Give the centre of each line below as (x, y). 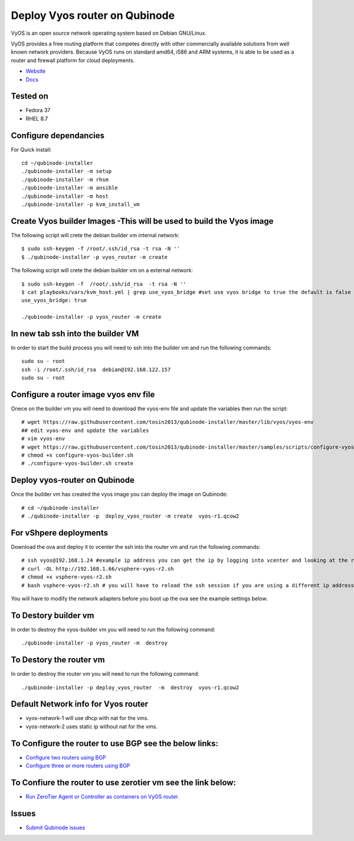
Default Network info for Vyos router (80, 704)
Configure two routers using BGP (66, 757)
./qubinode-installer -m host (65, 196)
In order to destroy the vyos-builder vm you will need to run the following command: (113, 629)
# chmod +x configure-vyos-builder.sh (78, 455)
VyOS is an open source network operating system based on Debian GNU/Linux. (109, 33)
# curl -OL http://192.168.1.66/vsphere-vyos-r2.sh (98, 569)
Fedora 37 (38, 110)
